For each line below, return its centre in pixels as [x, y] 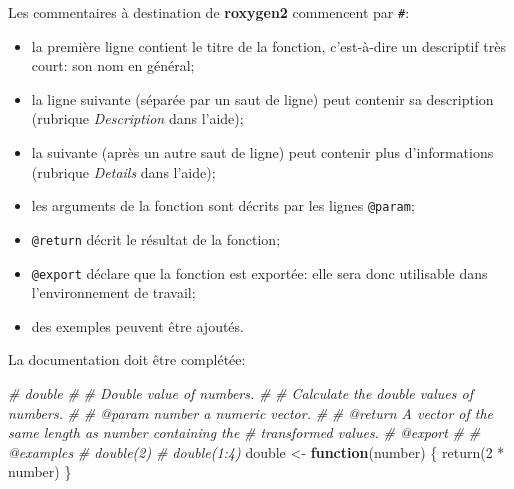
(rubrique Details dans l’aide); [123, 171]
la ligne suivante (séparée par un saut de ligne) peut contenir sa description [262, 98]
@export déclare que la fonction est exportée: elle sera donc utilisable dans [259, 272]
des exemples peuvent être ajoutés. [137, 325]
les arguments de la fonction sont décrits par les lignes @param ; [223, 205]
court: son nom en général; [113, 65]
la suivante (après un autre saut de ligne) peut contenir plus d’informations [262, 152]
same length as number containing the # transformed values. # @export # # [244, 432]
